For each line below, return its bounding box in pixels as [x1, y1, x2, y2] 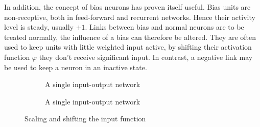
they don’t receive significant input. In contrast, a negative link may [39, 51, 253, 62]
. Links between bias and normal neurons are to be [85, 22, 244, 32]
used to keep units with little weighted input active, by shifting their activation [4, 41, 252, 52]
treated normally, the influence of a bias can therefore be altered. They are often [4, 31, 256, 42]
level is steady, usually [4, 22, 74, 32]
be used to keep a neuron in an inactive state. [4, 61, 147, 72]
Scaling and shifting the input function [25, 113, 146, 124]
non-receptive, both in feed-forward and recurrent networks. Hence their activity [4, 11, 255, 22]
